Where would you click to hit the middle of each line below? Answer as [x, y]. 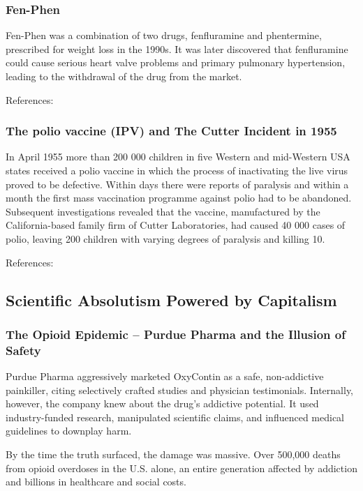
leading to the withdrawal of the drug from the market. [124, 76]
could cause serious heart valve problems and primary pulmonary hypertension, [176, 62]
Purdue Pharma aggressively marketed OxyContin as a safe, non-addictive [165, 376]
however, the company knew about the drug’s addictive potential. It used [162, 403]
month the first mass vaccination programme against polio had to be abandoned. [179, 198]
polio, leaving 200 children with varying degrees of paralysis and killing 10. [165, 238]
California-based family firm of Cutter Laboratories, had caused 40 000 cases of [176, 225]
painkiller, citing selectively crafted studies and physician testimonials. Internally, [180, 390]
